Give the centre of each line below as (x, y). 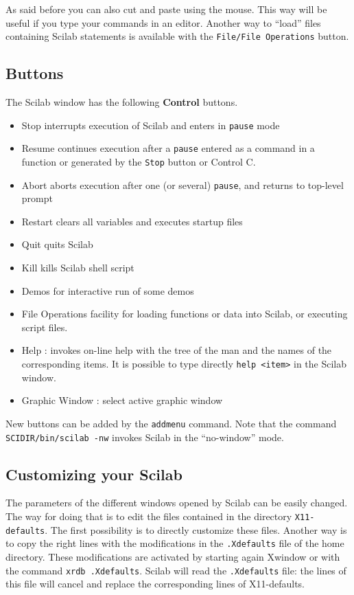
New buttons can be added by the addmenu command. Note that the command (171, 423)
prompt (37, 198)
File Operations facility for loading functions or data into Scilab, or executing (185, 314)
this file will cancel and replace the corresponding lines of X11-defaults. (155, 584)
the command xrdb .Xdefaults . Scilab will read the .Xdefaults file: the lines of (176, 570)
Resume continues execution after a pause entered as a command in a (168, 148)
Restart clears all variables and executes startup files (132, 221)
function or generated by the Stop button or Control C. (139, 161)
